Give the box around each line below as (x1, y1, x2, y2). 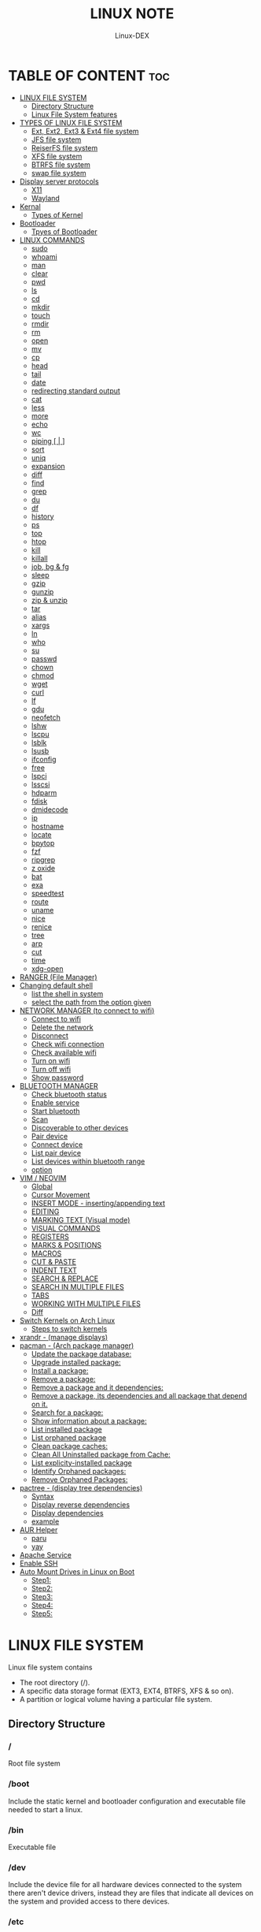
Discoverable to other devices (31, 1122, 129, 1132)
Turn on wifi (31, 1055, 71, 1065)
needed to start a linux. (8, 1804, 83, 1814)
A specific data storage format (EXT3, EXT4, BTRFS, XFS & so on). (19, 1686, 234, 1696)
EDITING (31, 1207, 60, 1216)
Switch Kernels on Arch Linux (19, 1316, 116, 1325)
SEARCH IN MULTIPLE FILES (31, 1282, 124, 1291)
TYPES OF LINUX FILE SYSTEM (19, 117, 123, 127)
